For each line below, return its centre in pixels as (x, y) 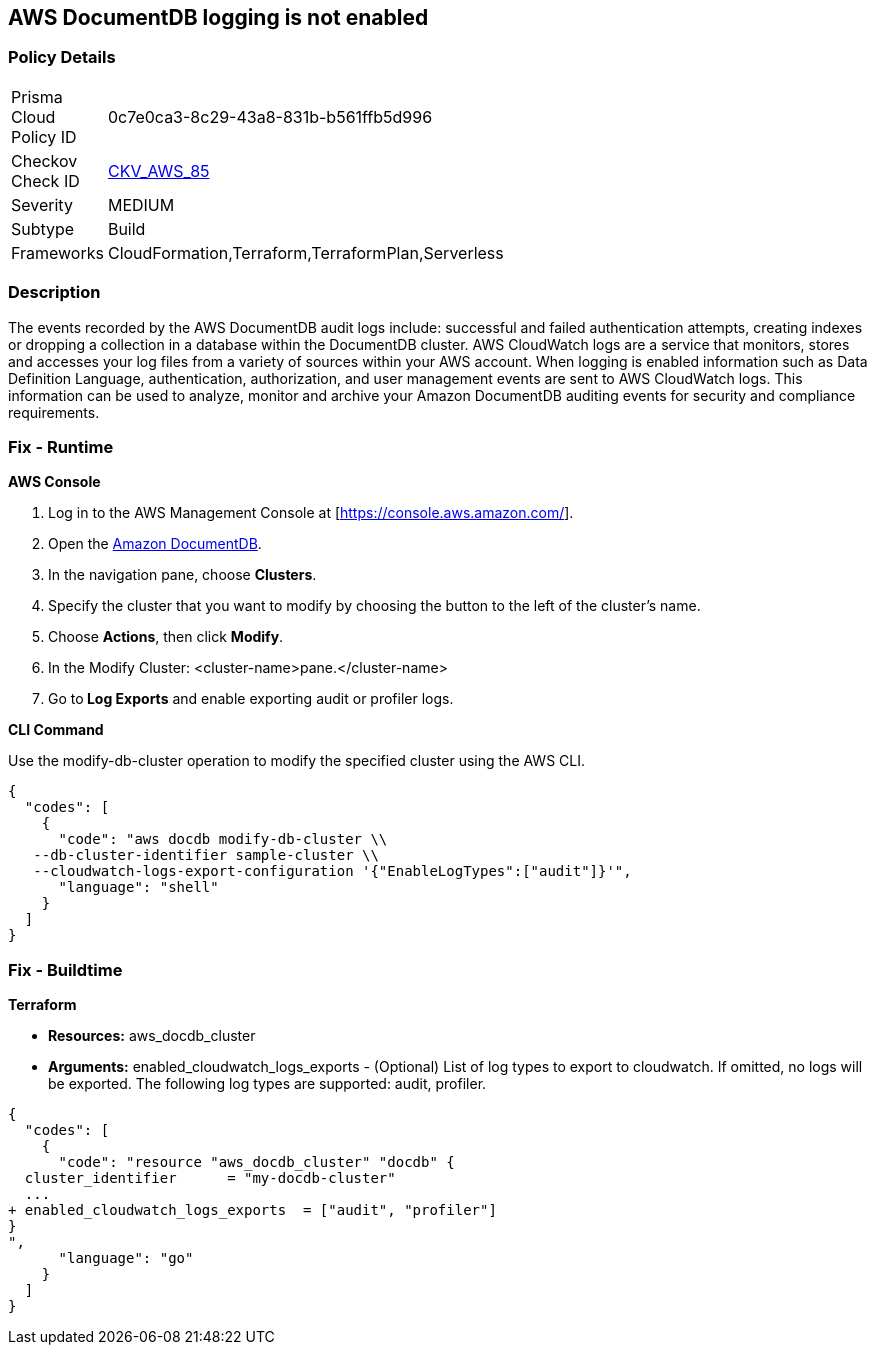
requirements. (54, 412)
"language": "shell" (138, 887)
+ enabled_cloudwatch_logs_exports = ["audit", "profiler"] (252, 1210)
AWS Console (54, 482)
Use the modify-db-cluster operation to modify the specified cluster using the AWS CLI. (297, 761)
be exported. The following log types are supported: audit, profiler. (267, 1084)
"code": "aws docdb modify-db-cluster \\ (223, 839)
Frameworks (57, 252)
